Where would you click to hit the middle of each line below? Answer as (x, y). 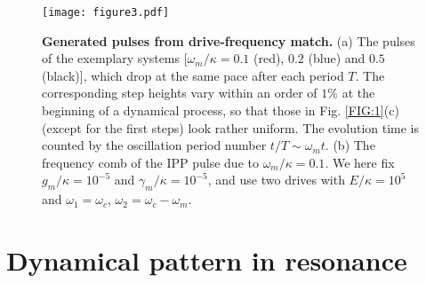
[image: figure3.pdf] (106, 12)
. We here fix (360, 162)
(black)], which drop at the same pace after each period (193, 75)
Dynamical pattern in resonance (207, 259)
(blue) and (337, 58)
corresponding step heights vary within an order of (180, 93)
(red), (269, 58)
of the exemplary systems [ (115, 58)
